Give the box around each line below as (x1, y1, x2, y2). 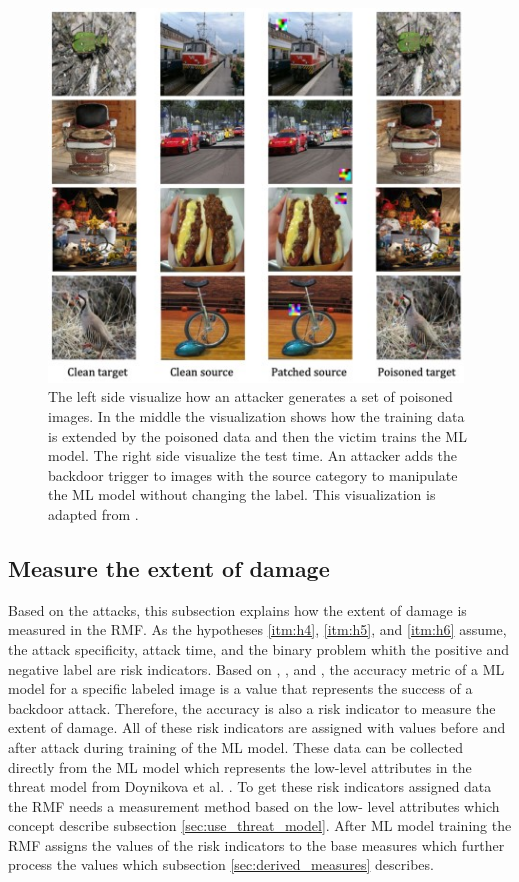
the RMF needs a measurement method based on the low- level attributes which (8, 795, 500, 816)
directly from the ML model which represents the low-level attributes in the (8, 756, 472, 777)
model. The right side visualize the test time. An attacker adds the (48, 445, 458, 466)
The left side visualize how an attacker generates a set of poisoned (48, 386, 453, 407)
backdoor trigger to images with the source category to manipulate (48, 464, 458, 485)
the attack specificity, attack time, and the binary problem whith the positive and (8, 638, 510, 659)
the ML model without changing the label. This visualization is (48, 484, 436, 505)
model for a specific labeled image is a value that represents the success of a (8, 678, 473, 699)
